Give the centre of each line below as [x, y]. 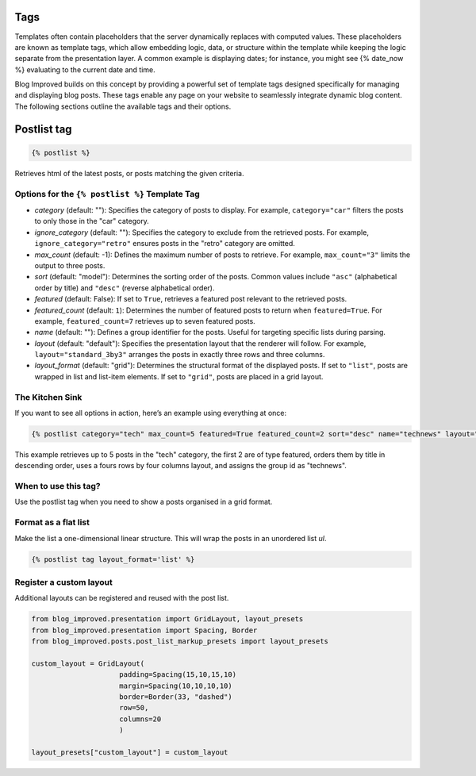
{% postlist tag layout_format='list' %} [113, 559]
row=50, [134, 708]
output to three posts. [70, 265]
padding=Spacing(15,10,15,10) [178, 675]
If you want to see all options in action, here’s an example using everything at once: [151, 413]
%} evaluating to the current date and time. [85, 69]
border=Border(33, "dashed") [176, 697]
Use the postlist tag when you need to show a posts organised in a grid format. [144, 502]
